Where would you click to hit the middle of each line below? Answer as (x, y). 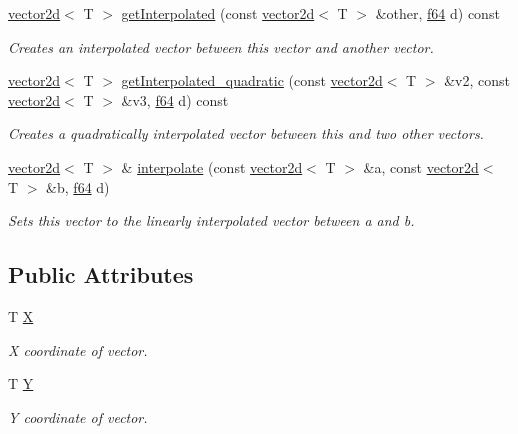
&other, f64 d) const (437, 13)
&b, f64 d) (78, 186)
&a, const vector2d (421, 166)
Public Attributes (101, 274)
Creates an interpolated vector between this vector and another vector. (221, 46)
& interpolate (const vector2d (212, 166)
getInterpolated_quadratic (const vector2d (252, 80)
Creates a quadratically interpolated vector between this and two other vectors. (246, 133)
